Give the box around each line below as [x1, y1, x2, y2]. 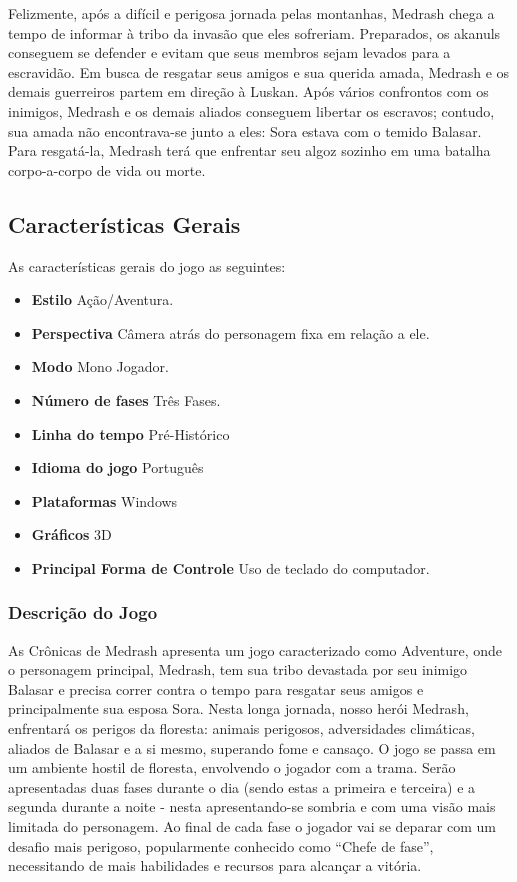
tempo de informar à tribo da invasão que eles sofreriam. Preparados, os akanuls [8, 22, 501, 43]
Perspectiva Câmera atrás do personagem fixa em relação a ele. [31, 322, 430, 343]
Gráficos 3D [31, 524, 112, 545]
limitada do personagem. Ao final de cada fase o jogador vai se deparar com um [8, 816, 497, 837]
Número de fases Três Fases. [31, 389, 221, 410]
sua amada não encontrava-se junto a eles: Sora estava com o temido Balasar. [8, 120, 482, 141]
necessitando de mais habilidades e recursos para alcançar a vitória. [8, 855, 422, 876]
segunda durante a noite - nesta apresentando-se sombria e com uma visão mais [8, 796, 496, 817]
